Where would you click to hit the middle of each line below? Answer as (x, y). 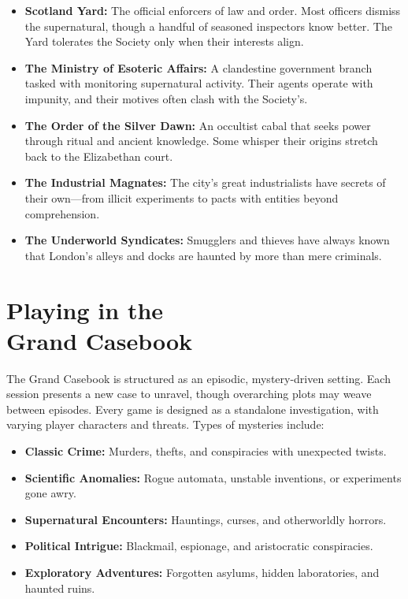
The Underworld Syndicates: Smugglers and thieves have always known (207, 240)
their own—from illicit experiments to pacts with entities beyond (182, 197)
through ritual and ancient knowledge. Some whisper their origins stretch (201, 141)
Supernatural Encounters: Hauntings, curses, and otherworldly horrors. (206, 519)
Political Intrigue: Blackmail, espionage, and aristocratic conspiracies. (199, 546)
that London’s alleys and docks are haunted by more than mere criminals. (203, 255)
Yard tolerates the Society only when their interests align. (164, 41)
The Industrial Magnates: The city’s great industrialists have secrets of (205, 182)
